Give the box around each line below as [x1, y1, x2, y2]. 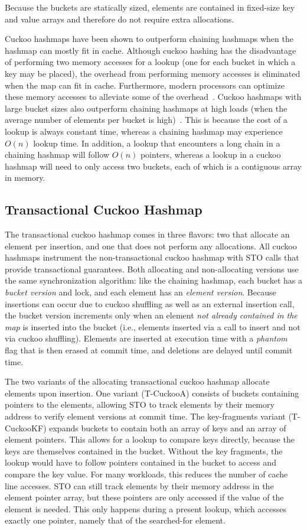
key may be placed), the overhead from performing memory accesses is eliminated [5, 67, 301, 79]
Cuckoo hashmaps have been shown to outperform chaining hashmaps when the [5, 32, 293, 45]
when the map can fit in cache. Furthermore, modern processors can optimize [5, 79, 285, 91]
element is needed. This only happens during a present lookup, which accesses [5, 502, 286, 515]
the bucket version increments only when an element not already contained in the [5, 309, 298, 321]
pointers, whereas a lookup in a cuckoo [140, 148, 281, 161]
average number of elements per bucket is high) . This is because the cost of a [5, 113, 288, 126]
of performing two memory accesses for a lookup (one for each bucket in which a [5, 56, 296, 68]
